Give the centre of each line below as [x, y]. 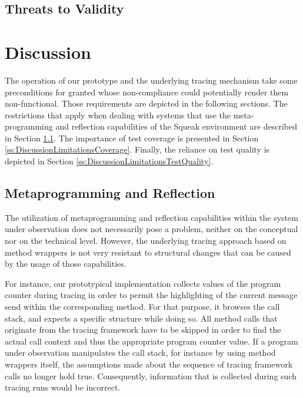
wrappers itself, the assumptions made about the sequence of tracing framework [149, 364]
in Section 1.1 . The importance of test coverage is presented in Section [132, 138]
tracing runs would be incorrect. [63, 387]
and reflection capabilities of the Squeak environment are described [177, 126]
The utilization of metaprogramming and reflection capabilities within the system [151, 217]
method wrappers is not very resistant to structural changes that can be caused [148, 252]
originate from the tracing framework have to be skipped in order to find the [143, 330]
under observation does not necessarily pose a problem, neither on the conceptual [151, 229]
